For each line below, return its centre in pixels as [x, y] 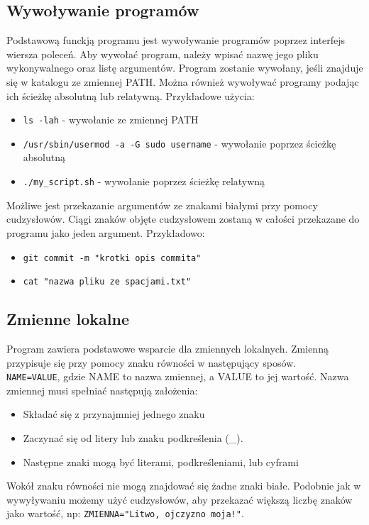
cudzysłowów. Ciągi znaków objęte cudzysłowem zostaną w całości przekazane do [183, 219]
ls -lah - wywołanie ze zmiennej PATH [111, 120]
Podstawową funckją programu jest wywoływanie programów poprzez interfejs [176, 40]
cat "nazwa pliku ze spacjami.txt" [107, 282]
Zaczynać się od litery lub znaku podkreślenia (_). [133, 438]
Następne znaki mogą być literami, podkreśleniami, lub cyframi [161, 462]
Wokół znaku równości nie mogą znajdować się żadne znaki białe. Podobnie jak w [184, 486]
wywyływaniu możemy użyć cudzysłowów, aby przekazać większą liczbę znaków [180, 499]
